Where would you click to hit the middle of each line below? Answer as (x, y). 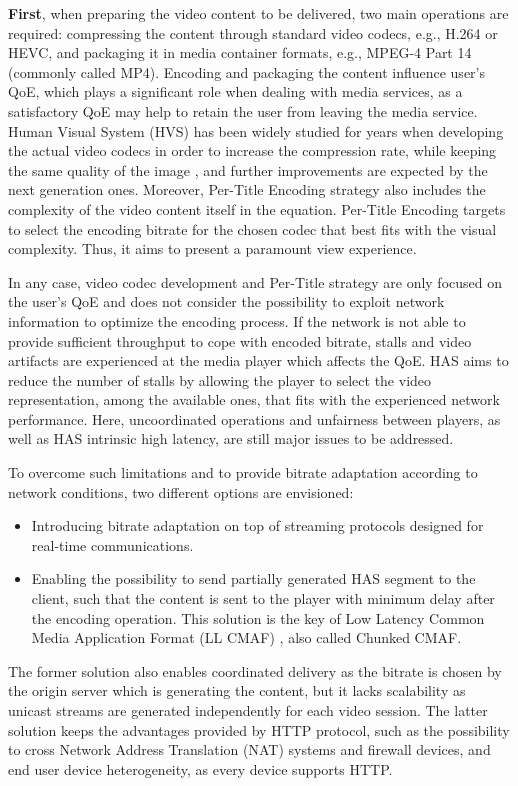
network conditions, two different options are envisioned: (181, 491)
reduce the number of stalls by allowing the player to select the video (220, 379)
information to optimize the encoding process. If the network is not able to (237, 320)
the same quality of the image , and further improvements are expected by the (248, 169)
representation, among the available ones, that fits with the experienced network (254, 399)
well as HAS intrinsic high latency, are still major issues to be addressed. (231, 438)
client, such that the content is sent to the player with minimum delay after (263, 598)
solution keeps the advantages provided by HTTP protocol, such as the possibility (259, 729)
